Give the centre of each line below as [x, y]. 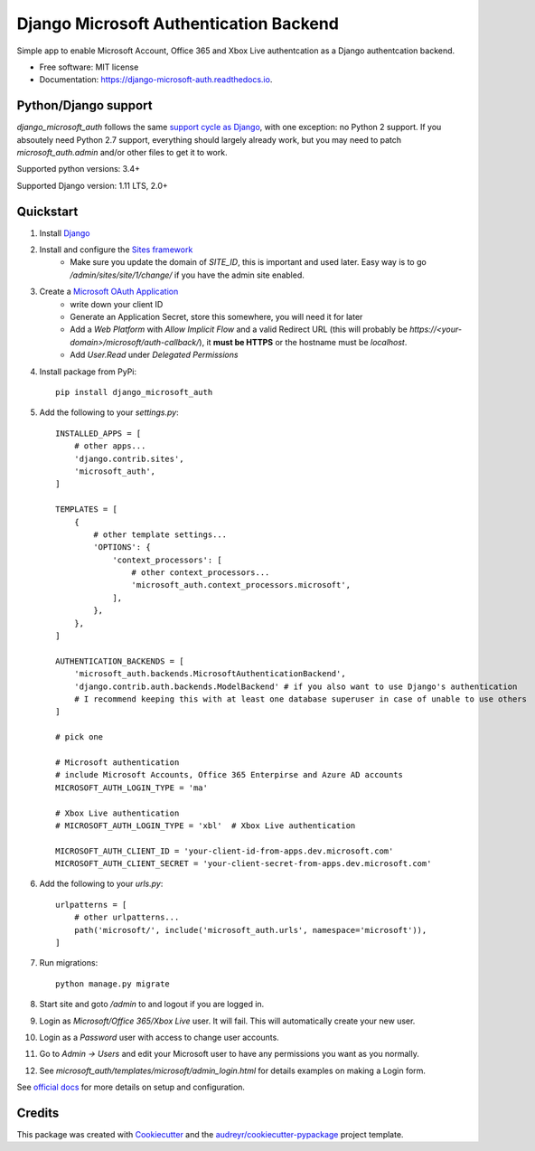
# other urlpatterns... [127, 917]
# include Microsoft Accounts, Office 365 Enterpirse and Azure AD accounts [230, 775]
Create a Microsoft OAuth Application [109, 292]
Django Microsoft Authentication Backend [178, 24]
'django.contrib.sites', [129, 458]
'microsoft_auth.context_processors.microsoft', [241, 585]
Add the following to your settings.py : [109, 412]
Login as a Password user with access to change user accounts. [159, 1037]
